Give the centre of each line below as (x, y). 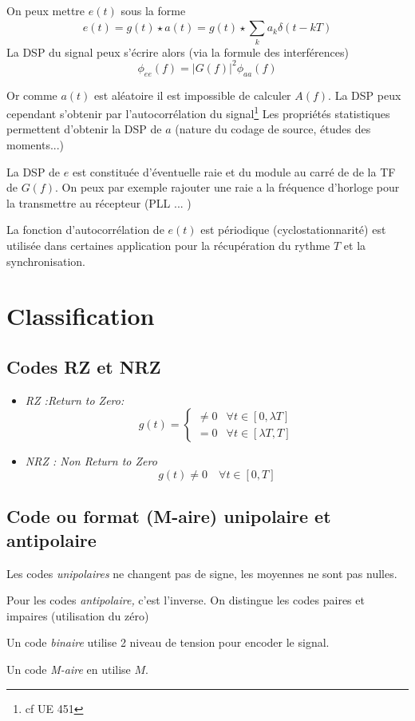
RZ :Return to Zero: (75, 400)
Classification (81, 316)
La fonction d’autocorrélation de (85, 230)
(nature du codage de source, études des (273, 129)
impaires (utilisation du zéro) (78, 615)
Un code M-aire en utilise (69, 669)
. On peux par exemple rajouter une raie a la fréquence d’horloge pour (227, 187)
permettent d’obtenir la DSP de (84, 129)
